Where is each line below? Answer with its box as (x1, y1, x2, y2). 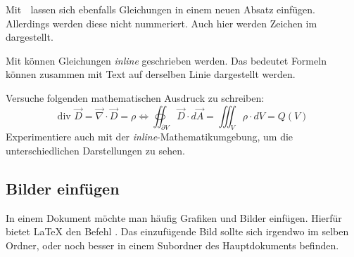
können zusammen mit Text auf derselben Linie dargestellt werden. (6, 67, 296, 81)
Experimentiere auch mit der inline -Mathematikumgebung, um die (6, 129, 293, 144)
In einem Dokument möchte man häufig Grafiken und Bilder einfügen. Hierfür (6, 210, 342, 225)
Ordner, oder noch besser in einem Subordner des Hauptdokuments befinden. (6, 237, 339, 252)
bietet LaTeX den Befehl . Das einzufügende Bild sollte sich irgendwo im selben (6, 224, 349, 239)
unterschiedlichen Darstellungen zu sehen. (6, 143, 185, 157)
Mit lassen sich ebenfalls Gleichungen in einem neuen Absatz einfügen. (6, 2, 315, 16)
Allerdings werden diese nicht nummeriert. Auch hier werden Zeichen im (6, 15, 317, 30)
